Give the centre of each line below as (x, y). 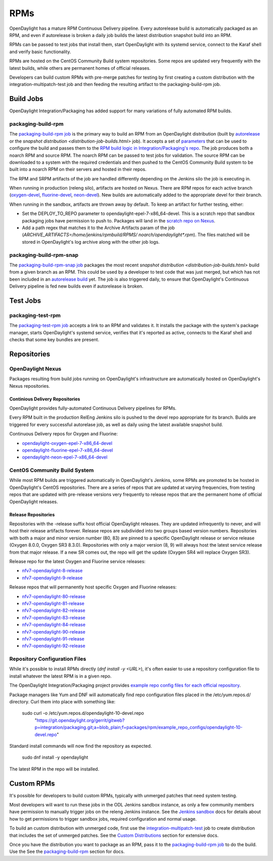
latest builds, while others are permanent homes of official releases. (80, 68)
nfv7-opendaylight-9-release (52, 578)
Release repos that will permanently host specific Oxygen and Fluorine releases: (93, 587)
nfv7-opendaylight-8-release (52, 571)
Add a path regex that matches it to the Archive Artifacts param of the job (98, 228)
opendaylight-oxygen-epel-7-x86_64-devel (67, 443)
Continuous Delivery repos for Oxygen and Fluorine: (64, 434)
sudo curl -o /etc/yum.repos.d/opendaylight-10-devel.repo (83, 713)
